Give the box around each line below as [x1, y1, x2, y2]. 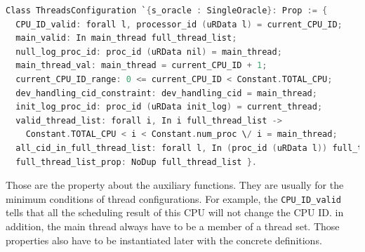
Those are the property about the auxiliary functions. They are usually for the [6, 178, 344, 192]
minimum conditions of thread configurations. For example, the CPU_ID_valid [6, 191, 342, 206]
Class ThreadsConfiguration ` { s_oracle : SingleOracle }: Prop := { [6, 6, 328, 15]
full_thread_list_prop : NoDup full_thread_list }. [15, 157, 257, 167]
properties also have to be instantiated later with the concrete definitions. [6, 232, 322, 247]
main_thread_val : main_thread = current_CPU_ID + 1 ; [15, 60, 267, 71]
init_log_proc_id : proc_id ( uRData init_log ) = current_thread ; [15, 102, 323, 112]
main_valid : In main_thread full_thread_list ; [15, 33, 237, 44]
